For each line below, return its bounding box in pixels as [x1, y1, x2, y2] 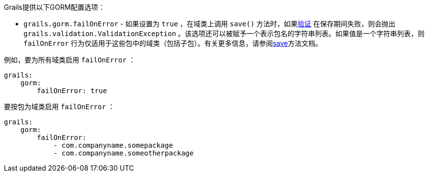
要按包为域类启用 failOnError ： [4, 102, 115, 111]
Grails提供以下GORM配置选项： [4, 3, 105, 11]
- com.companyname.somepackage [53, 141, 173, 149]
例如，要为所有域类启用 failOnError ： [4, 56, 135, 64]
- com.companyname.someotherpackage [53, 149, 194, 157]
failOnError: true [37, 87, 107, 95]
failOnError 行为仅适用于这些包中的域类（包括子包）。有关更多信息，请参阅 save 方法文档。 [23, 39, 322, 47]
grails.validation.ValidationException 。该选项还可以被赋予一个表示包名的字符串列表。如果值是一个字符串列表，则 [23, 29, 425, 38]
